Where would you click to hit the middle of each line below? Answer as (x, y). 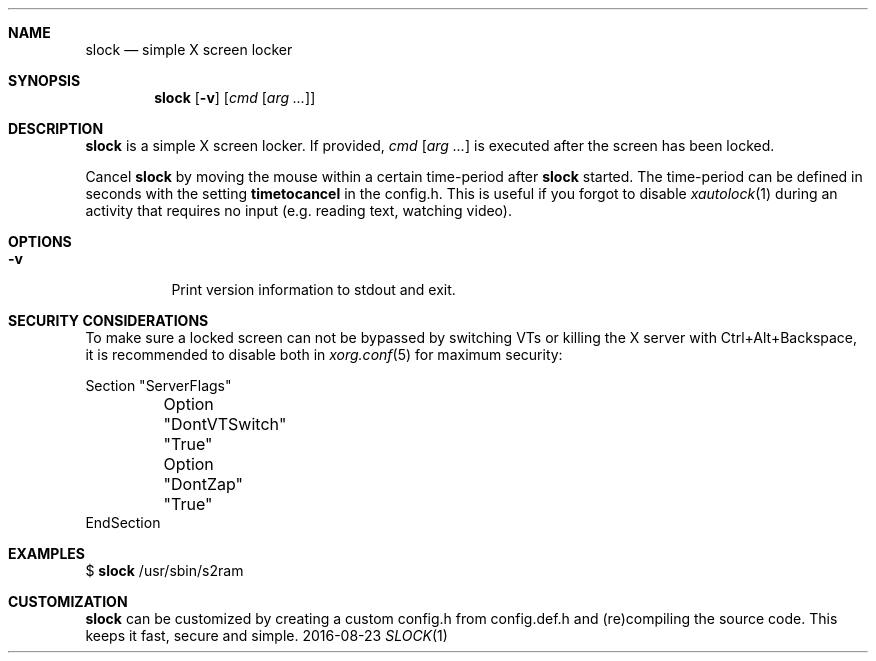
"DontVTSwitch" (225, 424)
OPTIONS (40, 241)
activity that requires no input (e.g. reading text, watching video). (298, 210)
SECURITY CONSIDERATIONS (108, 320)
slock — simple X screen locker (189, 49)
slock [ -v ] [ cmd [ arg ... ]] (235, 97)
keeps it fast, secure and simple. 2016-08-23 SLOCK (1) (266, 635)
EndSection (123, 522)
